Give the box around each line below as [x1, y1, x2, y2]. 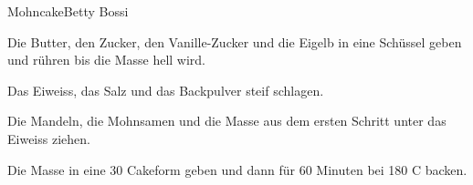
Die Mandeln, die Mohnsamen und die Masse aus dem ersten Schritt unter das [7, 111, 447, 130]
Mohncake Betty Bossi [7, 2, 129, 20]
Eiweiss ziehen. [7, 128, 90, 148]
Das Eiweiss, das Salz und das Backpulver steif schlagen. [7, 80, 324, 99]
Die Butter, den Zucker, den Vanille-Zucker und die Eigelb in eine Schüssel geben [7, 32, 462, 51]
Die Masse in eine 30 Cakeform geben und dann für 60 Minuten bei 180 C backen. [7, 159, 468, 179]
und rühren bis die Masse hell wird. [7, 50, 205, 69]
